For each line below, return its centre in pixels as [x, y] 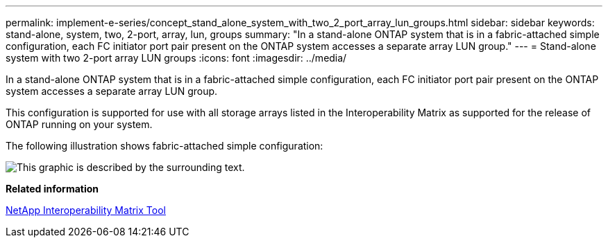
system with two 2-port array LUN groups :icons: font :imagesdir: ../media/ [176, 58]
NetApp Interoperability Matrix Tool [86, 210]
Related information [52, 189]
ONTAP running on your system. [79, 124]
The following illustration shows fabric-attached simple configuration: [164, 146]
